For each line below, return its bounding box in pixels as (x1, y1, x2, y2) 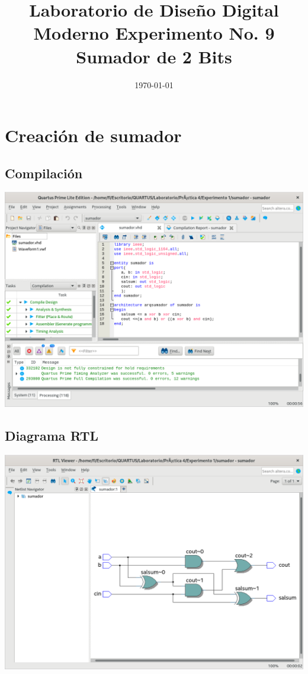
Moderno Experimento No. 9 (33, 21, 275, 45)
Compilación (5, 163, 83, 182)
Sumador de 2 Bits (76, 44, 232, 68)
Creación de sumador (5, 123, 182, 147)
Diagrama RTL (5, 426, 99, 444)
